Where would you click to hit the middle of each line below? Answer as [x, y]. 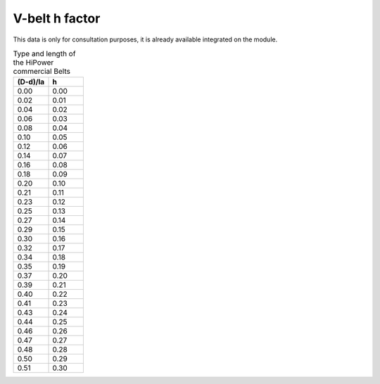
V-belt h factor [57, 18]
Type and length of [44, 54]
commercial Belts [42, 72]
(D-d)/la [31, 82]
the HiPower [33, 63]
